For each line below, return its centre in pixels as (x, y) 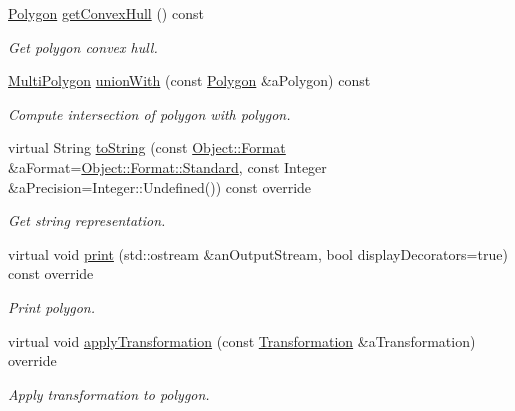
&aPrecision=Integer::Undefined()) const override (160, 186)
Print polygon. (51, 306)
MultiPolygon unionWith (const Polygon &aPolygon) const (189, 80)
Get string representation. (87, 220)
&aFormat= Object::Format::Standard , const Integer (167, 166)
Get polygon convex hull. (83, 46)
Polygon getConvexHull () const (106, 13)
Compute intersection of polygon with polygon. (149, 113)
